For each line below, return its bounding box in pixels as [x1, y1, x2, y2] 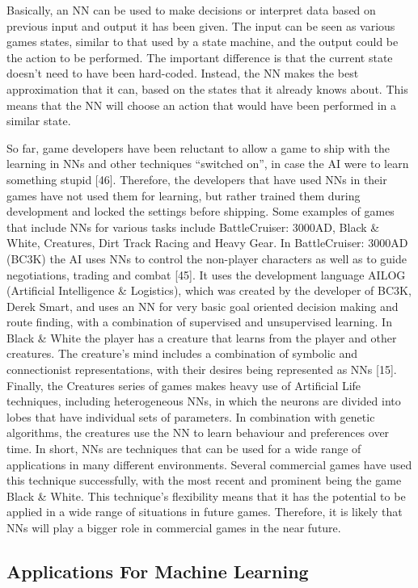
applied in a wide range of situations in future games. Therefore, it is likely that [6, 503, 403, 520]
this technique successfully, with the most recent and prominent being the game [6, 472, 402, 489]
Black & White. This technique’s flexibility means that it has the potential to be [6, 487, 406, 504]
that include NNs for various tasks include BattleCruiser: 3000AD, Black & [6, 218, 380, 235]
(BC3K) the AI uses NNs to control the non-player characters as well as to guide [6, 250, 407, 267]
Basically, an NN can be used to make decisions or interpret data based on [6, 2, 376, 18]
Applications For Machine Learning [6, 558, 309, 583]
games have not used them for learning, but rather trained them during [6, 187, 361, 204]
